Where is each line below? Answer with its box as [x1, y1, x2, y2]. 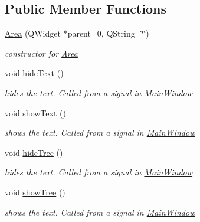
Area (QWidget [5, 27, 61, 40]
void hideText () [5, 67, 64, 79]
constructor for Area [5, 47, 78, 59]
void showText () [5, 106, 66, 119]
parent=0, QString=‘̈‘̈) [67, 27, 149, 40]
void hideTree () [5, 146, 63, 158]
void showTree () [5, 185, 65, 198]
